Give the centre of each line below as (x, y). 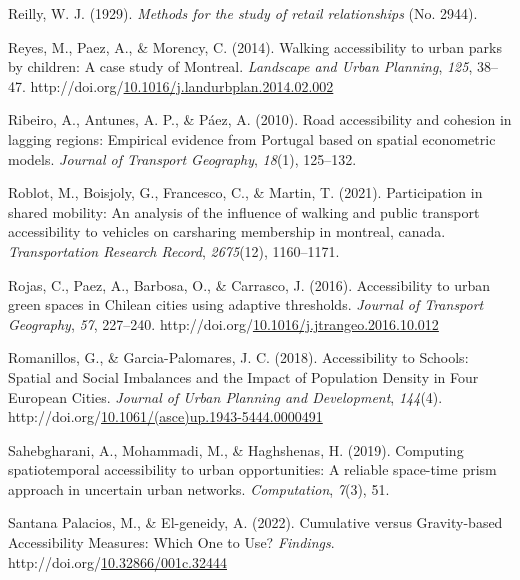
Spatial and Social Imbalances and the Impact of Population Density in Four (243, 376)
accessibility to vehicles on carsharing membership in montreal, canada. (227, 231)
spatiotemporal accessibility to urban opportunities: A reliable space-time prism (252, 469)
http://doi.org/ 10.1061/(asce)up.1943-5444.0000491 (165, 416)
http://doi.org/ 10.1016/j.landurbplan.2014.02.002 (182, 85)
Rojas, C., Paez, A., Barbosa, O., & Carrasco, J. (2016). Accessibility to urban (249, 284)
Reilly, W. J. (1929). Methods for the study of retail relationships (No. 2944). (243, 13)
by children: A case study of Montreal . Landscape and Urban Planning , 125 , (240, 66)
